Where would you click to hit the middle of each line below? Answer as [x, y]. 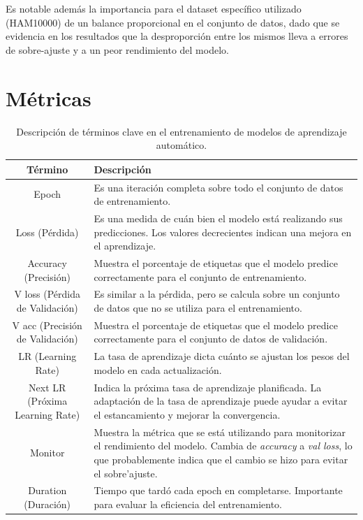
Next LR [47, 387]
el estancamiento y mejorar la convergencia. [187, 414]
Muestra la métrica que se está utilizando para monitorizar [220, 432]
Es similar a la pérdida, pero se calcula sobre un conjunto [217, 294]
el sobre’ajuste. [126, 473]
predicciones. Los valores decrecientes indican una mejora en [223, 232]
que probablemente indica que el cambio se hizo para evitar [221, 459]
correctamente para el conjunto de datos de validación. [211, 339]
